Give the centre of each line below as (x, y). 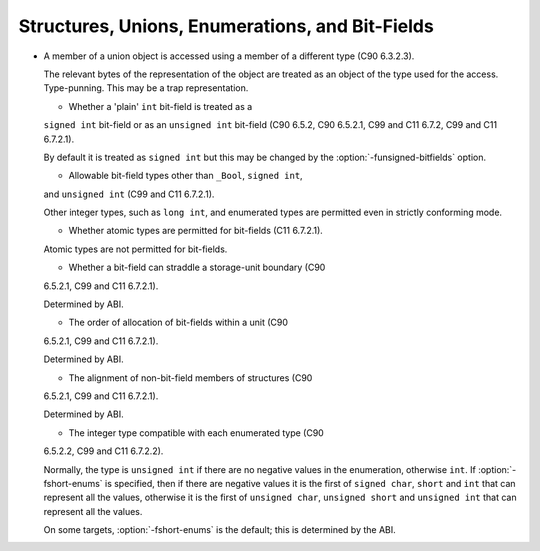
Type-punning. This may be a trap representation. (146, 88)
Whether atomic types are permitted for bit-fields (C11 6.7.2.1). (196, 231)
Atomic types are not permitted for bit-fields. (135, 249)
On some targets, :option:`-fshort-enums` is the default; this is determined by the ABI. (220, 530)
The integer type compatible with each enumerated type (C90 (196, 432)
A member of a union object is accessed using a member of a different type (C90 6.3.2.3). (229, 56)
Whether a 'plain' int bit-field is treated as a (160, 106)
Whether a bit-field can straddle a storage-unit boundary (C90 (197, 267)
